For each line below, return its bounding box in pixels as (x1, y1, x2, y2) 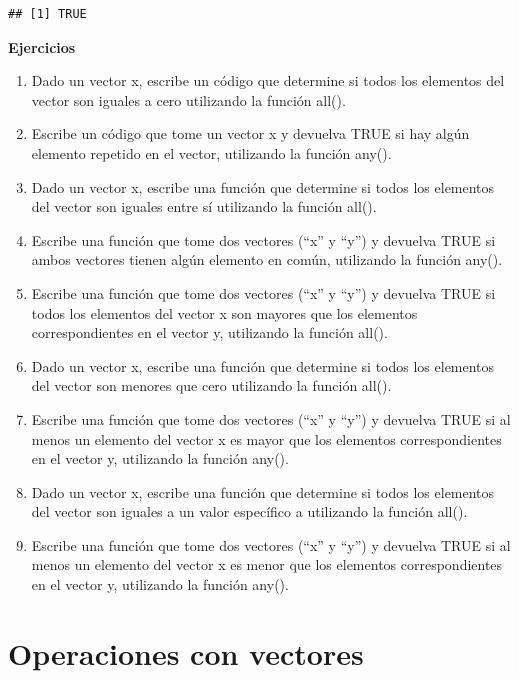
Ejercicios (8, 36, 76, 57)
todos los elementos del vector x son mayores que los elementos (31, 302, 418, 323)
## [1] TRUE (8, 7, 87, 21)
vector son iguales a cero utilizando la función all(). (31, 89, 346, 110)
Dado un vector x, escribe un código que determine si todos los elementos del (31, 70, 505, 91)
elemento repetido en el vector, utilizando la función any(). (31, 142, 392, 163)
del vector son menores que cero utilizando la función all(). (31, 375, 392, 396)
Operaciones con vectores (8, 632, 364, 673)
